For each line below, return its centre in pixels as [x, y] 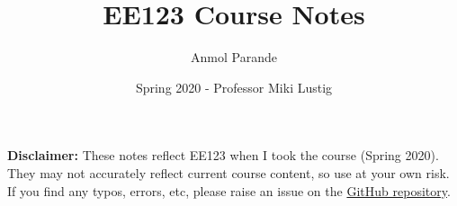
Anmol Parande [234, 57]
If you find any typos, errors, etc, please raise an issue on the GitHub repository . [229, 190]
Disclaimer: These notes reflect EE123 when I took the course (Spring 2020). [223, 155]
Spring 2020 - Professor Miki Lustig [234, 87]
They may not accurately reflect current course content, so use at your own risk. [228, 172]
